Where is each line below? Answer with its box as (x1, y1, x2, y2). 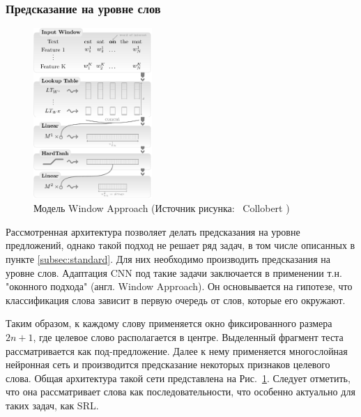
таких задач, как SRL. (6, 398, 99, 413)
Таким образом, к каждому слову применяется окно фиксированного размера (6, 316, 332, 331)
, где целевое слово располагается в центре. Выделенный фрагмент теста (33, 330, 344, 344)
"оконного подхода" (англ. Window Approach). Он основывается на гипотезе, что (6, 279, 353, 294)
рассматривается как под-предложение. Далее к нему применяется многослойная (6, 343, 348, 358)
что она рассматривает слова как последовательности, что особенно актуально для (6, 384, 355, 399)
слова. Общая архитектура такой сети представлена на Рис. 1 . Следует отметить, (6, 370, 351, 385)
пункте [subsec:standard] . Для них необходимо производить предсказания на (6, 252, 331, 266)
